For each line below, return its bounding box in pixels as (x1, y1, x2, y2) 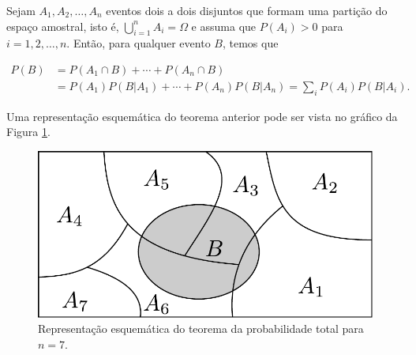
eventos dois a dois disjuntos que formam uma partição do (106, 2, 388, 18)
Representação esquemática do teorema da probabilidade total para (38, 320, 364, 337)
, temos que (222, 35, 279, 51)
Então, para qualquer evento (73, 35, 211, 51)
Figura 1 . (6, 123, 51, 140)
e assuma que (191, 17, 257, 34)
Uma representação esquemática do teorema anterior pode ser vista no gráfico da (6, 108, 398, 124)
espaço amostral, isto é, (6, 17, 119, 34)
